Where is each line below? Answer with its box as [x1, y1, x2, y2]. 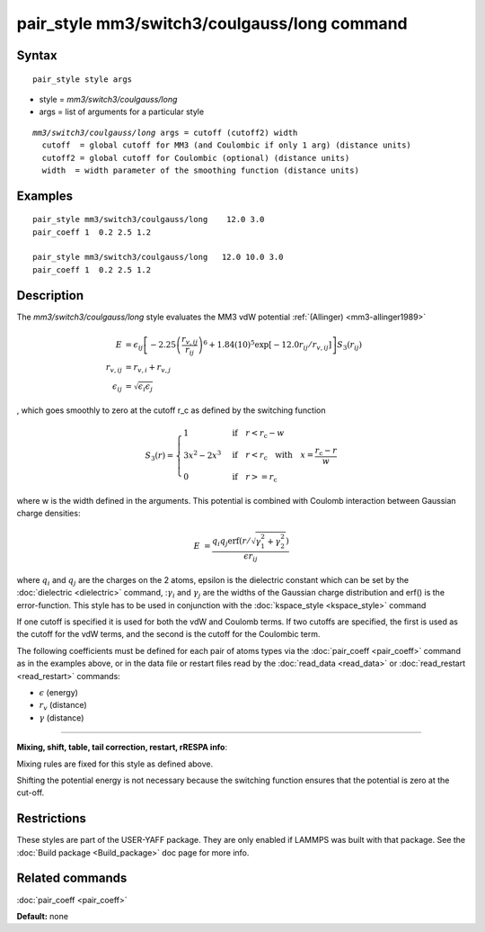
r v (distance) [39, 700, 87, 712]
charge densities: [16, 507, 81, 518]
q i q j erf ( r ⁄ [212, 536, 251, 549]
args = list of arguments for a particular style [39, 106, 205, 117]
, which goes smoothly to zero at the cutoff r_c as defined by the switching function [16, 405, 326, 416]
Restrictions [16, 811, 87, 827]
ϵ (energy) [39, 687, 78, 698]
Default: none [16, 910, 69, 921]
